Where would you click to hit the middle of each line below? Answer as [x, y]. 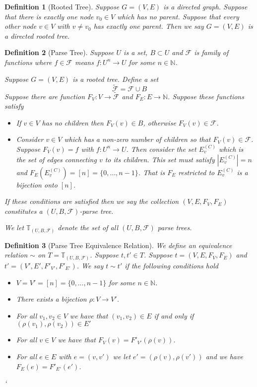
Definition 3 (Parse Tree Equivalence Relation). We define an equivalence [118, 245]
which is [231, 149]
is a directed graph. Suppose [205, 6]
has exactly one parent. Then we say [149, 26]
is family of [211, 52]
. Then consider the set [161, 149]
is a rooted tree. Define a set [116, 79]
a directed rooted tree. [37, 35]
